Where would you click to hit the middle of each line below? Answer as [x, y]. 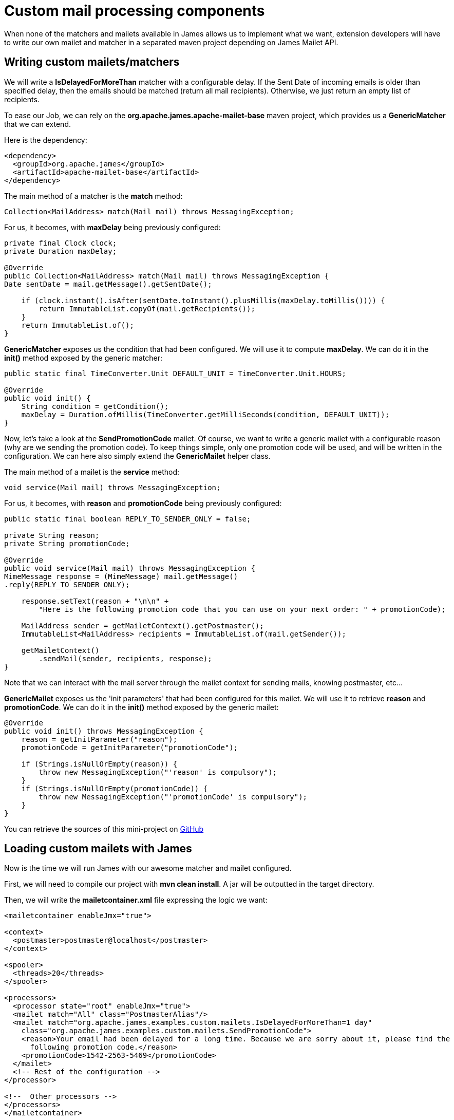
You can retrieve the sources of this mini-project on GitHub [104, 829]
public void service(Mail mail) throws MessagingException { [130, 568]
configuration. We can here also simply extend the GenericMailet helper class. [137, 456]
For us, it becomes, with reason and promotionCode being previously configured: [143, 503]
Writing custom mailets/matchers [92, 62]
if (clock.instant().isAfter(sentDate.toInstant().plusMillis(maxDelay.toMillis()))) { [203, 300]
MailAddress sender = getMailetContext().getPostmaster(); [143, 626]
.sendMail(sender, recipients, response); [125, 658]
